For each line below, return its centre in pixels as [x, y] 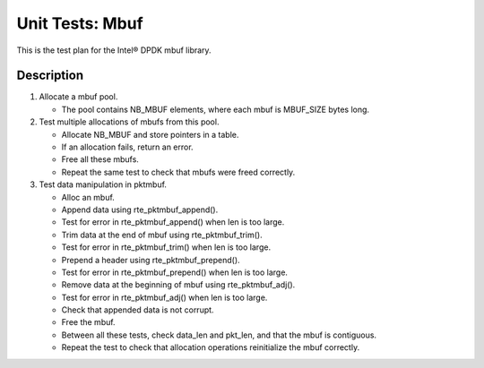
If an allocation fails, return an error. [127, 147]
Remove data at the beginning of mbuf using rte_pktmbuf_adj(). [178, 285]
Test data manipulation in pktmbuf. [103, 184]
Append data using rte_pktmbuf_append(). [140, 210]
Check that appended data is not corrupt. [138, 310]
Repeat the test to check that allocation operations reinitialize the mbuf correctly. [211, 347]
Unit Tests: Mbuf [80, 23]
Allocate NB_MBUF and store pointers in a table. [150, 134]
